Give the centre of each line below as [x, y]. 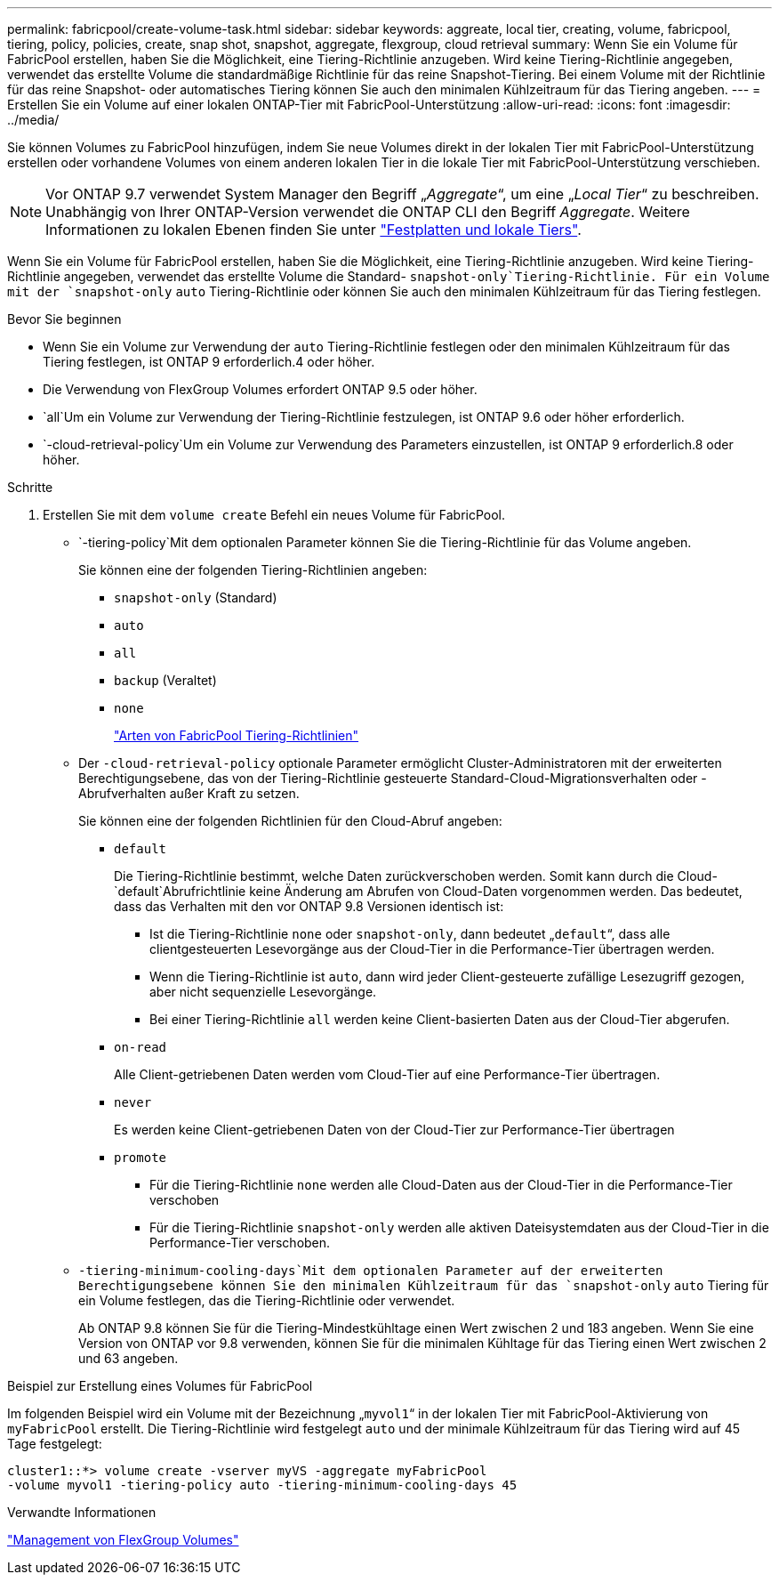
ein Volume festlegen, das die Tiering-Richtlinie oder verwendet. [267, 1300]
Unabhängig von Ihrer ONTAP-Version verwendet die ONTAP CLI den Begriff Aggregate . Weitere [368, 212]
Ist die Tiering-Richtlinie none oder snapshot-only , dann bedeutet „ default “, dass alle [410, 934]
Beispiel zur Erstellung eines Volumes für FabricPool [160, 1386]
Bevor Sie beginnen [64, 319]
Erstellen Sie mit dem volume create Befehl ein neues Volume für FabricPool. [274, 515]
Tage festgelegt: [55, 1444]
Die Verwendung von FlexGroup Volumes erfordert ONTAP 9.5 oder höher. [260, 389]
